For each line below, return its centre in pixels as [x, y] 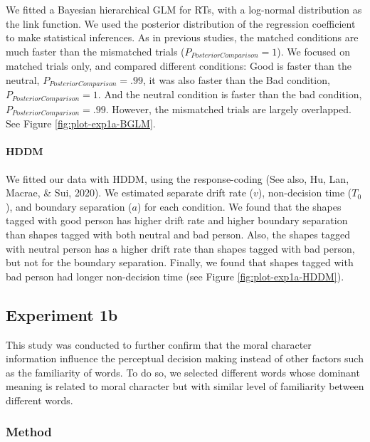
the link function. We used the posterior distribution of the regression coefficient [181, 23]
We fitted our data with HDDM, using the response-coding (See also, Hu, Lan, [178, 178]
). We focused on [314, 51]
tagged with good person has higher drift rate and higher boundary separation [177, 220]
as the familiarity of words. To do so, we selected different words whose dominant [183, 372]
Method [29, 432]
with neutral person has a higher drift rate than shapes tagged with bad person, [180, 248]
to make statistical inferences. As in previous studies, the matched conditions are [182, 37]
